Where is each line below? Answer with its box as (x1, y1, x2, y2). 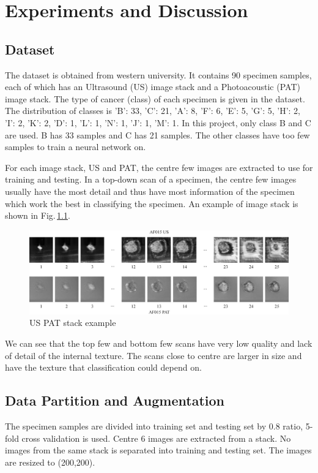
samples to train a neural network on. (5, 140, 146, 153)
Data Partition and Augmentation (5, 391, 224, 410)
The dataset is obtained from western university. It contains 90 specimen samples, (5, 68, 312, 81)
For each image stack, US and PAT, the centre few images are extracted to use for (5, 161, 313, 173)
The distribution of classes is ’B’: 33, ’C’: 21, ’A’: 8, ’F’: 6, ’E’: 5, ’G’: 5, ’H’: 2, (5, 104, 300, 117)
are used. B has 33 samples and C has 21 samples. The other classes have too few (5, 128, 310, 141)
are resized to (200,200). (5, 455, 95, 468)
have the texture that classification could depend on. (5, 361, 202, 374)
